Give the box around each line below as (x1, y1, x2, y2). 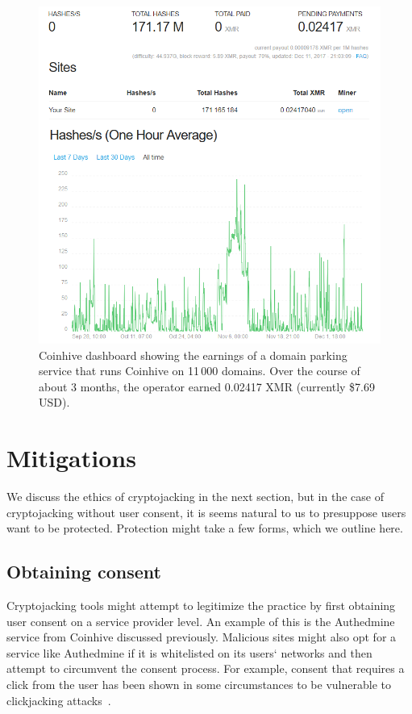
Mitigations (6, 441, 136, 474)
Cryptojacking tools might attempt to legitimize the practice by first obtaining (6, 597, 396, 613)
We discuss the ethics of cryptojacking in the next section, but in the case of (6, 488, 384, 505)
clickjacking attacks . (6, 691, 111, 708)
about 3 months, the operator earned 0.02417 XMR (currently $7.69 (39, 378, 375, 395)
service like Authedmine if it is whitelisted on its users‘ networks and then (6, 644, 372, 661)
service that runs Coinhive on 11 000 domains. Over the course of (39, 362, 360, 379)
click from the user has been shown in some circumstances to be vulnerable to (6, 675, 391, 692)
